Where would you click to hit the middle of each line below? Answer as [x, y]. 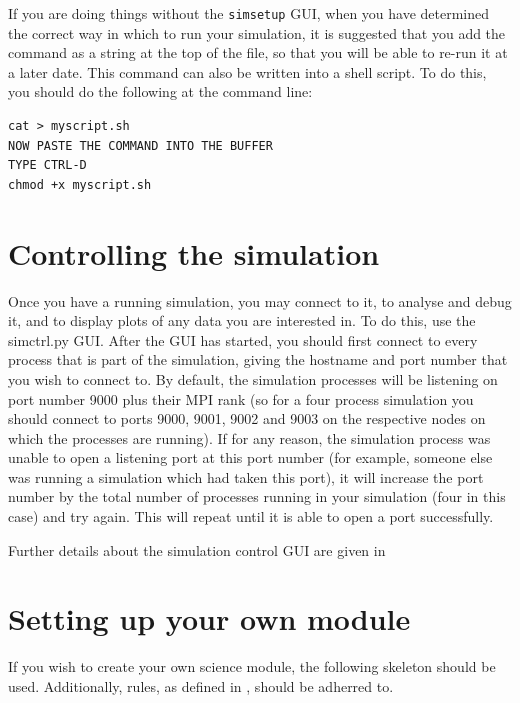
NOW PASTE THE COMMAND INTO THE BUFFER [140, 145]
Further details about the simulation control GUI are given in [197, 549]
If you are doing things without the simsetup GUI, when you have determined [249, 13]
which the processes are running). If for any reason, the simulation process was [249, 437]
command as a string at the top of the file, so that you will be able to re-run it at [258, 52]
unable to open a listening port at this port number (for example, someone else [250, 457]
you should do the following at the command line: [160, 91]
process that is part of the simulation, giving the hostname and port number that [258, 359]
